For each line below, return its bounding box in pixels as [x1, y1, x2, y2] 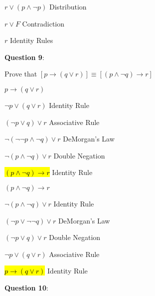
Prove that [4, 68, 37, 79]
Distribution [49, 1, 87, 11]
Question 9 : [4, 51, 44, 62]
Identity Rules [9, 35, 53, 45]
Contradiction [22, 18, 65, 28]
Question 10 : [4, 282, 48, 292]
